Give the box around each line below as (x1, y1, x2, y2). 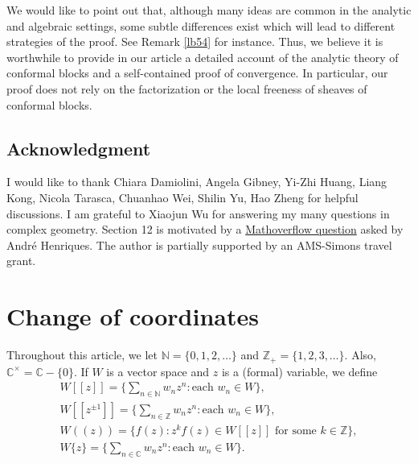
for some (275, 425, 317, 437)
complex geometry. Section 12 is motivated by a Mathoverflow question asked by (6, 221, 404, 238)
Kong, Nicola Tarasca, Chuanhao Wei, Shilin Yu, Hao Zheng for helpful (6, 188, 359, 205)
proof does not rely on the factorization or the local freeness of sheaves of (6, 80, 367, 97)
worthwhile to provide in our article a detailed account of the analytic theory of (6, 48, 399, 65)
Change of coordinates (6, 300, 259, 333)
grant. (6, 252, 36, 269)
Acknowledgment (6, 135, 151, 160)
